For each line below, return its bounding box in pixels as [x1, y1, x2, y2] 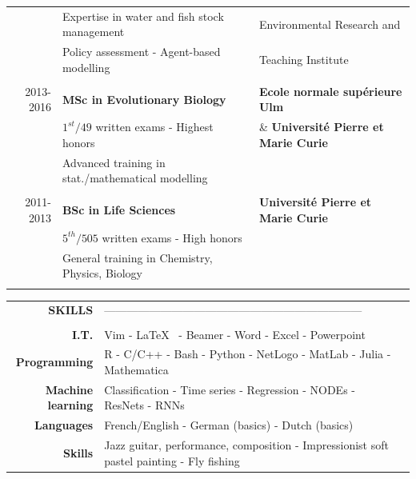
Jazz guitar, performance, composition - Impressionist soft [104, 437, 389, 453]
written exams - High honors [102, 229, 242, 245]
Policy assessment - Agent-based [62, 43, 221, 60]
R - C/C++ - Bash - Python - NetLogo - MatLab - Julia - [104, 345, 391, 362]
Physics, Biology [62, 265, 142, 281]
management [62, 23, 125, 40]
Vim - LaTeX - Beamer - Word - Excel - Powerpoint [104, 325, 366, 342]
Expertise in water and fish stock [62, 7, 224, 24]
